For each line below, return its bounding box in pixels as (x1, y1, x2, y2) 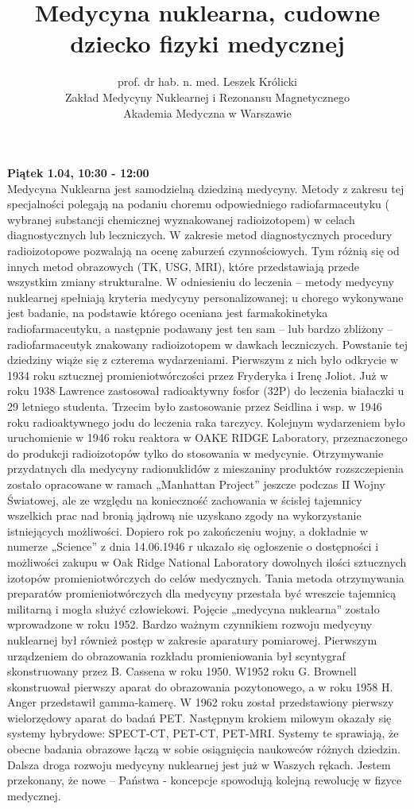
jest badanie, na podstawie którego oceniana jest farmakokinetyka (7, 304, 328, 321)
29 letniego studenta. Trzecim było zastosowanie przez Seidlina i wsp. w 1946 (7, 398, 382, 414)
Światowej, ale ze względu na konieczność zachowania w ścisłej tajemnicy (7, 491, 362, 508)
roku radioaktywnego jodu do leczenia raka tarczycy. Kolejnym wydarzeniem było (7, 413, 405, 430)
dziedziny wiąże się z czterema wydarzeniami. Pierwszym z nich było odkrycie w (7, 351, 399, 368)
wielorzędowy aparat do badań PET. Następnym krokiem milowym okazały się (7, 709, 392, 726)
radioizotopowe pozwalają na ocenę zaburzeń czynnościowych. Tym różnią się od (7, 242, 400, 259)
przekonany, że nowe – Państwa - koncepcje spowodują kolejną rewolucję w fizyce (7, 772, 402, 788)
